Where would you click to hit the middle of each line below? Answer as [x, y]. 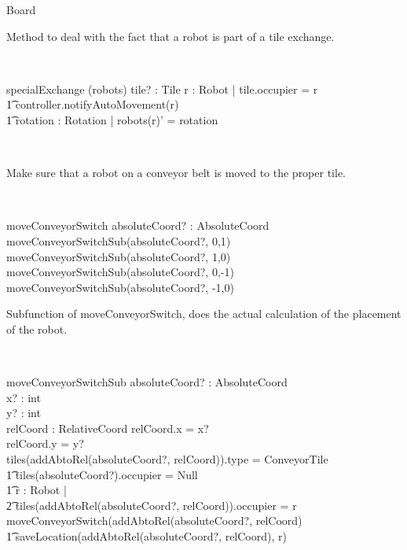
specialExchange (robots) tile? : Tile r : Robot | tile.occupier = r [162, 89]
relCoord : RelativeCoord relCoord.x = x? [108, 428]
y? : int [24, 413]
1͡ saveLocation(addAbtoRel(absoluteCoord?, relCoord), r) [147, 536]
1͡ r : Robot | [37, 490]
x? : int [24, 397]
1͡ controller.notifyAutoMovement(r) [93, 104]
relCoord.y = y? [45, 443]
